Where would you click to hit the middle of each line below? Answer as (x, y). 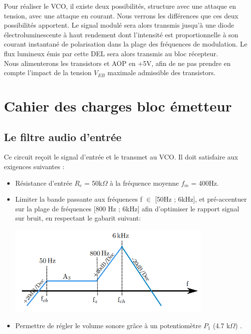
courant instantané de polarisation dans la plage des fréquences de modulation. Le (126, 44)
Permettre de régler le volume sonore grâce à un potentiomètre (108, 325)
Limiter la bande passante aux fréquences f (79, 199)
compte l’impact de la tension (48, 72)
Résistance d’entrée (44, 183)
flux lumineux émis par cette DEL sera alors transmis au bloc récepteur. (111, 53)
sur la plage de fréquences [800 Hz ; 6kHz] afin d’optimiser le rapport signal (127, 208)
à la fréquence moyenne (144, 183)
